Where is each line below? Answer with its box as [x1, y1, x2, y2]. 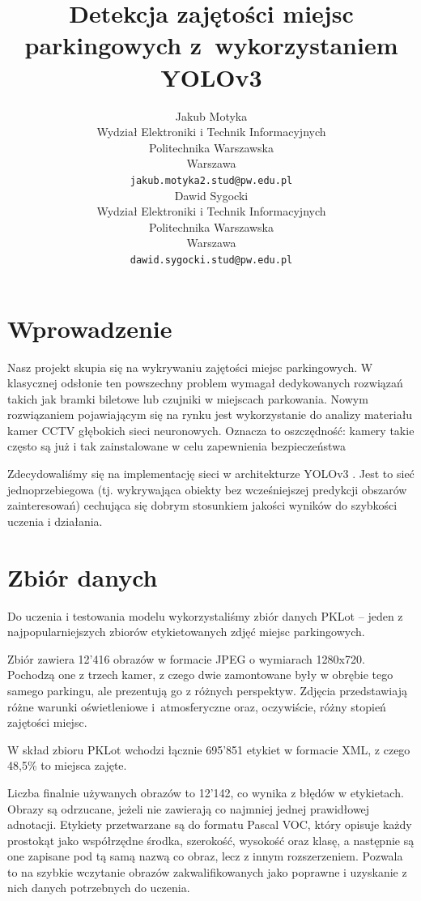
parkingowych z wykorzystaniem [24, 28, 398, 62]
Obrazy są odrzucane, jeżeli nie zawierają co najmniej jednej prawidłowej [7, 800, 370, 817]
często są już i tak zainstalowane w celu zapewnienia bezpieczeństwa [7, 438, 346, 455]
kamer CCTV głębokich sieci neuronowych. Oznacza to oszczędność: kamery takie [7, 421, 415, 438]
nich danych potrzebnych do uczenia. [7, 879, 190, 896]
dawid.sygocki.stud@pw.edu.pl [130, 254, 293, 266]
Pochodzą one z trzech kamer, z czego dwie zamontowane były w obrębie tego [7, 666, 393, 683]
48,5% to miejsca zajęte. [7, 757, 127, 774]
